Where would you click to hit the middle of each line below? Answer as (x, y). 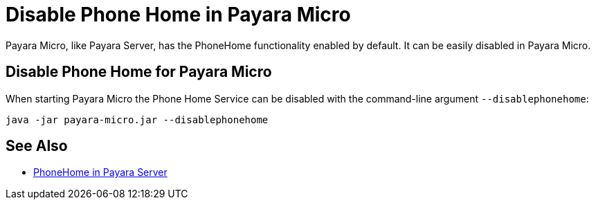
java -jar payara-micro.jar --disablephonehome (137, 119)
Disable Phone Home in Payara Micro (178, 15)
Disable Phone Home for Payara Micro (139, 72)
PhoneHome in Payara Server (100, 172)
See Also (37, 146)
